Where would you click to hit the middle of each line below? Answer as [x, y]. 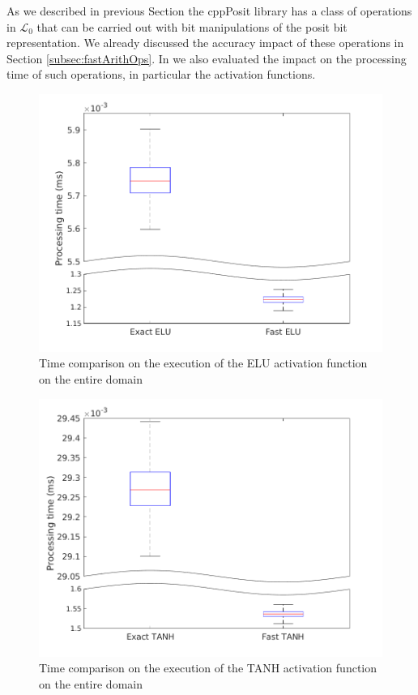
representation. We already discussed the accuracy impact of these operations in [205, 43]
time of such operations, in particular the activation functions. [161, 74]
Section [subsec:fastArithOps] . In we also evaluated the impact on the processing [207, 58]
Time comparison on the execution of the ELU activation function [203, 363]
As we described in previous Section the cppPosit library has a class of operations [209, 11]
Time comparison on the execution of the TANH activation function [208, 668]
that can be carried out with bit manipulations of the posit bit [192, 26]
